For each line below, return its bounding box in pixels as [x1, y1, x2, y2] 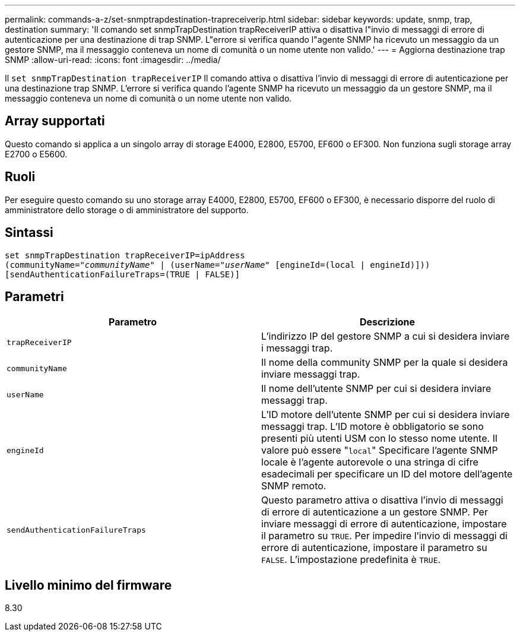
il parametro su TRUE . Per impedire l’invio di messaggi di [261, 530, 508, 542]
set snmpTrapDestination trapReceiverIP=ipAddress [5, 250, 245, 260]
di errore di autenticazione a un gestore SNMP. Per [261, 506, 488, 518]
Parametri [5, 289, 64, 304]
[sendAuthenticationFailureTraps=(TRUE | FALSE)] [5, 269, 240, 279]
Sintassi [5, 225, 53, 241]
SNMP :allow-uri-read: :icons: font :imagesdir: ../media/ [5, 55, 221, 65]
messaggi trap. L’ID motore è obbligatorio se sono [261, 420, 484, 433]
